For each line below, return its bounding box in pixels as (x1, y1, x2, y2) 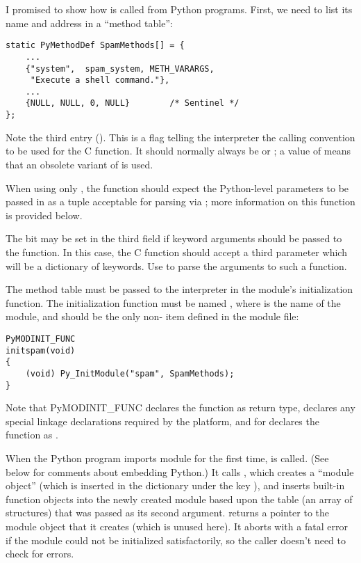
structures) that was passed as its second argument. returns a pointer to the (6, 505, 330, 520)
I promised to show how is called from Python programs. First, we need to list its (6, 2, 353, 16)
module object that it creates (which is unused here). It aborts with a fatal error (6, 518, 348, 533)
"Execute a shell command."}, (30, 75, 170, 86)
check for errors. (6, 546, 74, 561)
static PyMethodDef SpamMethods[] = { (6, 40, 185, 51)
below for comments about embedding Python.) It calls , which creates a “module (6, 464, 354, 479)
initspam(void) (6, 345, 76, 356)
